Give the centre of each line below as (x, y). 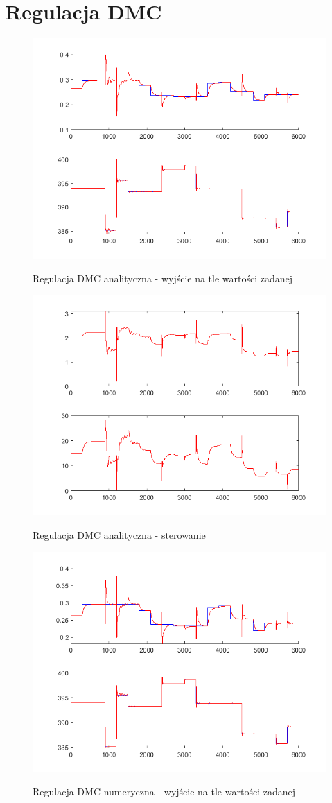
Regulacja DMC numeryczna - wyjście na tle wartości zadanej (164, 792)
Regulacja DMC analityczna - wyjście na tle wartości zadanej (163, 278)
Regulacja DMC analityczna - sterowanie (119, 534)
